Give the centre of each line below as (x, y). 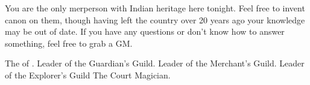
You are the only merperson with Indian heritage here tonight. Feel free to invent (155, 8)
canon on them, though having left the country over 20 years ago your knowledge (155, 19)
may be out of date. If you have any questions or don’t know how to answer (145, 31)
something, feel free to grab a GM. (69, 43)
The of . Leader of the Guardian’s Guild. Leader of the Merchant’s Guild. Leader (155, 63)
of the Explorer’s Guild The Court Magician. (88, 75)
